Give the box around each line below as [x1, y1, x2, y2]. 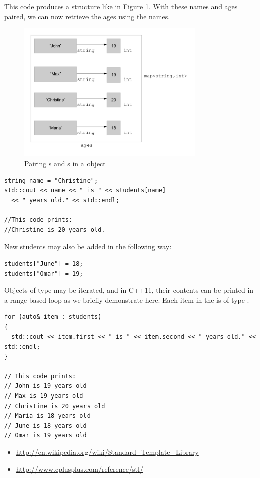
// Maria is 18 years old [4, 412, 91, 420]
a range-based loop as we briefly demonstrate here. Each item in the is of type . [4, 294, 249, 305]
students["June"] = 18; [4, 260, 83, 267]
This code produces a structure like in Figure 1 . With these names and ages [4, 1, 238, 11]
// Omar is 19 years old [4, 432, 87, 439]
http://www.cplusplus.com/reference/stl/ [16, 463, 143, 474]
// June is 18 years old [4, 422, 87, 429]
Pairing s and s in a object [24, 158, 106, 169]
